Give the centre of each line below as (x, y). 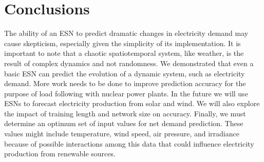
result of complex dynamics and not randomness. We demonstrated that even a (129, 63)
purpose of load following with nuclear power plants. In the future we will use (126, 93)
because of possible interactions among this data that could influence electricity (129, 143)
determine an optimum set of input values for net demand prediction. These (124, 123)
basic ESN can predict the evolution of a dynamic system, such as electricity (125, 73)
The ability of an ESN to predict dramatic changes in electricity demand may (126, 33)
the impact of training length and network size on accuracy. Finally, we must (125, 113)
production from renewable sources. (60, 154)
